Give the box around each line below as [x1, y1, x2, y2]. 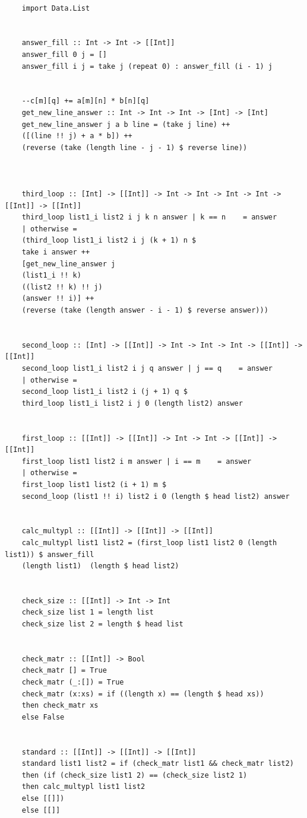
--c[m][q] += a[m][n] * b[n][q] [21, 97, 150, 106]
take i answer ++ [21, 248, 90, 257]
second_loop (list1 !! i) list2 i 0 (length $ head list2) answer [21, 492, 290, 501]
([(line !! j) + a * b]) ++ [21, 132, 132, 141]
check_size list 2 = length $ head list [21, 620, 183, 629]
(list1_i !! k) [21, 271, 81, 280]
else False [21, 712, 65, 721]
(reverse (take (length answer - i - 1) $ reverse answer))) [21, 306, 268, 315]
